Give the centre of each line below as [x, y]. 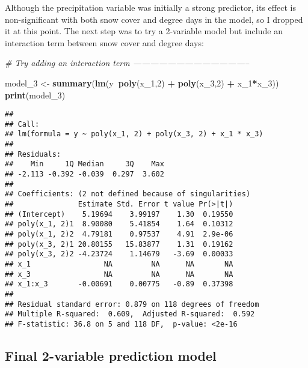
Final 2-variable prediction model [111, 355]
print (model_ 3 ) [35, 95]
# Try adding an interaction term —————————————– [127, 63]
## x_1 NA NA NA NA [119, 264]
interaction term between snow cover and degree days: [104, 42]
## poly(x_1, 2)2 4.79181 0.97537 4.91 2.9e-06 [119, 234]
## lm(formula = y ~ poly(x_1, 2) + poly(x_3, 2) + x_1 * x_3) [134, 134]
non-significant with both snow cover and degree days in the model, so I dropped [154, 19]
